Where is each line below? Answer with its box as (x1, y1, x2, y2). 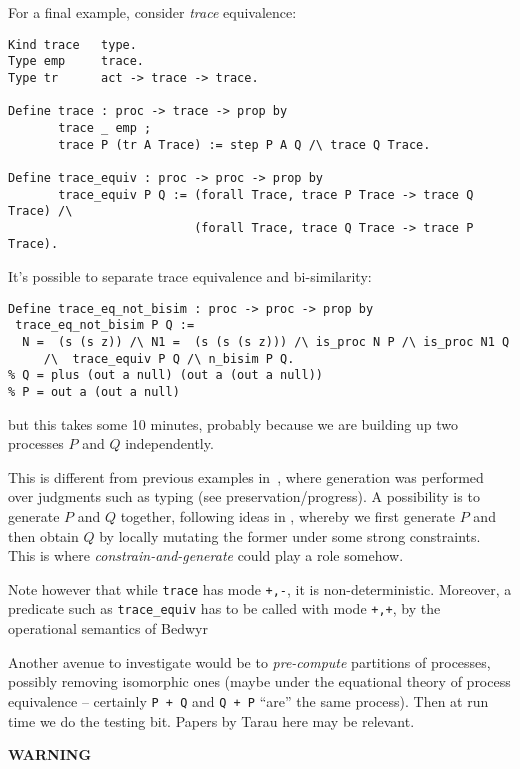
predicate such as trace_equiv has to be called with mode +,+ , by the (8, 598, 441, 619)
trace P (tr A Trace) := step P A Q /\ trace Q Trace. (58, 137, 431, 152)
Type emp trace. (8, 54, 145, 69)
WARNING (8, 744, 92, 765)
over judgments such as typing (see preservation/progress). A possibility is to (8, 486, 480, 507)
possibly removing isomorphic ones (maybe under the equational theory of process (8, 671, 511, 692)
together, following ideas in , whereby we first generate (120, 506, 456, 527)
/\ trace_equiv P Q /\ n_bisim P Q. (43, 351, 295, 366)
